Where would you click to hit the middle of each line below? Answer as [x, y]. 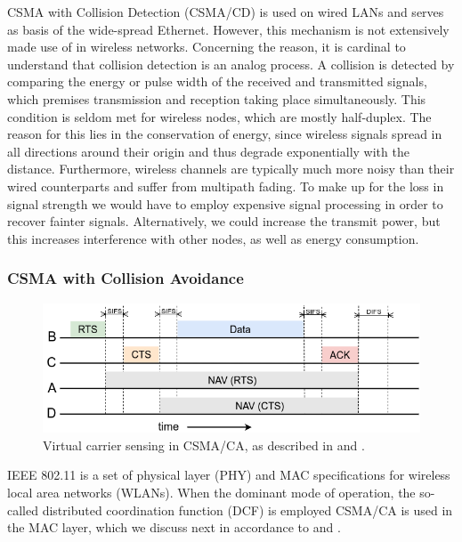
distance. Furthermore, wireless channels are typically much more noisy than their [231, 169]
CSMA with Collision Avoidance [126, 278]
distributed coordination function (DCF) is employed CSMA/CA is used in [247, 510]
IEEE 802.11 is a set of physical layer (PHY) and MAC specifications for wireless [229, 475]
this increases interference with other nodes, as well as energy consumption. [213, 238]
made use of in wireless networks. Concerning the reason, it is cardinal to [207, 47]
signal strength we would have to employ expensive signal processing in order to [225, 203]
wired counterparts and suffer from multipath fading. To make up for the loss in [226, 186]
